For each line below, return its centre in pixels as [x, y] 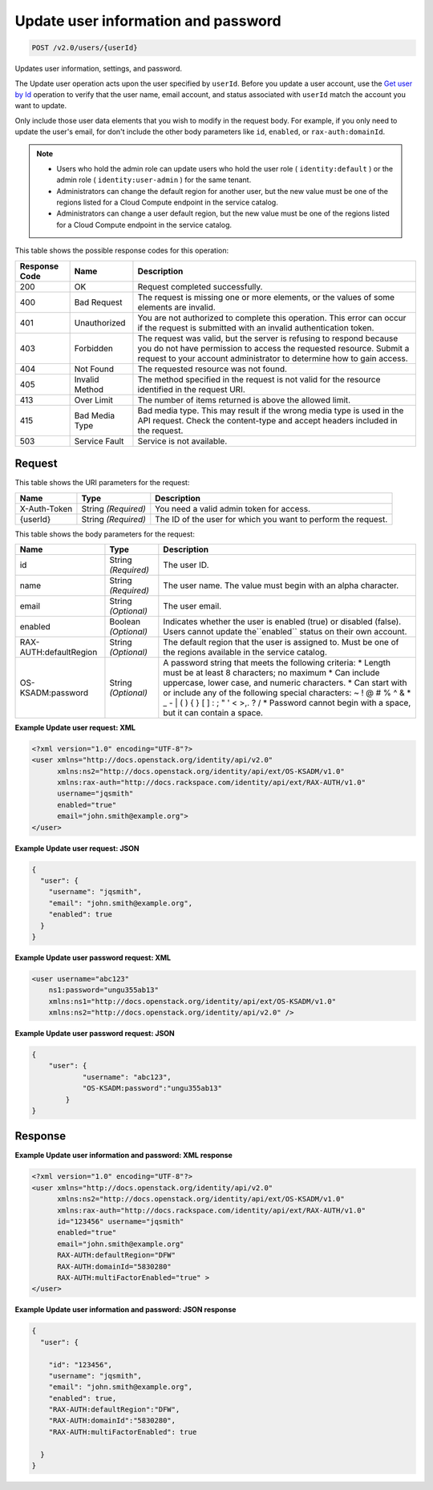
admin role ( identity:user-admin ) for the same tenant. [154, 180]
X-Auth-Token [46, 508]
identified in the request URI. [192, 389]
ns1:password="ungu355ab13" [104, 990]
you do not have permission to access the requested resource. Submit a [273, 348]
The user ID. [186, 565]
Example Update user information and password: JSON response [125, 1310]
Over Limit [94, 399]
